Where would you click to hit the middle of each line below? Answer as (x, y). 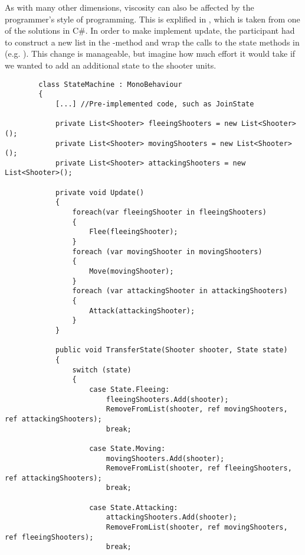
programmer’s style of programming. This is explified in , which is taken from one (152, 19)
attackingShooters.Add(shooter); (171, 517)
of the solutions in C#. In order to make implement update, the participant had (150, 30)
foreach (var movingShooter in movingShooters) (167, 251)
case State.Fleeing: (129, 389)
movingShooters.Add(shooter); (165, 458)
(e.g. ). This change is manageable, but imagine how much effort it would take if (150, 53)
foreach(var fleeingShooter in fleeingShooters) (169, 212)
